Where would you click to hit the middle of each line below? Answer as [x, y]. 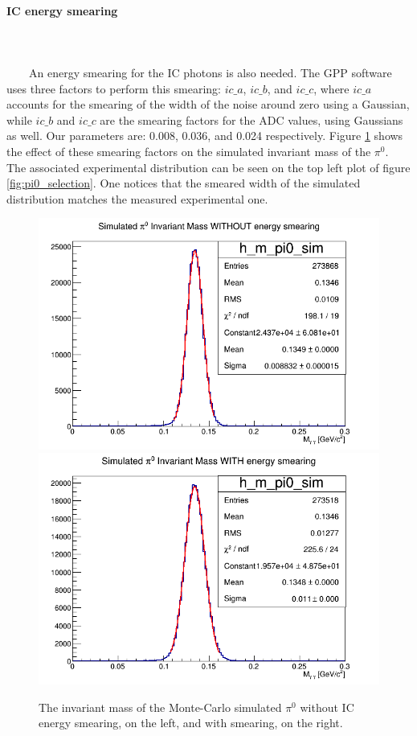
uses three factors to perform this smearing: [114, 88]
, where [331, 88]
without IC [327, 707]
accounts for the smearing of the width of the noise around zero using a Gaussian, [208, 104]
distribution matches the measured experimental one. [137, 198]
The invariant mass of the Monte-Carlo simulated [160, 707]
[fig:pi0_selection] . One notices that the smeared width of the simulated [184, 183]
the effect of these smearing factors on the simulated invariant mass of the [189, 151]
